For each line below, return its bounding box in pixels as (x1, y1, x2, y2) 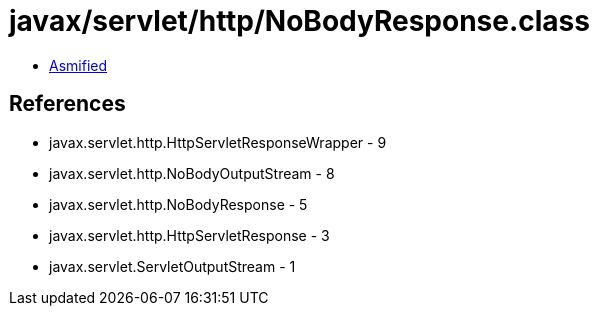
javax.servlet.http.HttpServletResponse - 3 (49, 226, 330, 244)
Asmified (49, 56, 108, 74)
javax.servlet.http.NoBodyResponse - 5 (49, 195, 308, 213)
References (9, 91, 126, 117)
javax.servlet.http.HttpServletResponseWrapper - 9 (49, 133, 387, 151)
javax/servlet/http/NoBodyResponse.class (9, 4, 590, 38)
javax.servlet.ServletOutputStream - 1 (49, 257, 296, 275)
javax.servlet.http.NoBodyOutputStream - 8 (49, 164, 335, 182)
